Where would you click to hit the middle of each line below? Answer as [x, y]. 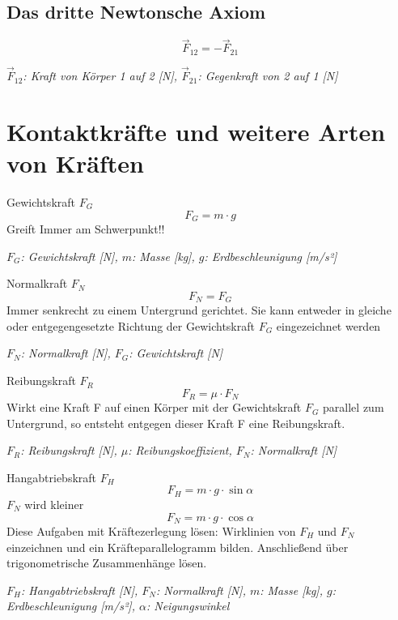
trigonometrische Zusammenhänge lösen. [107, 563]
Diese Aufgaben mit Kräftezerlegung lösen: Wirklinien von [151, 530]
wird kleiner [54, 504]
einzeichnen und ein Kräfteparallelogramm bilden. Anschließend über [178, 547]
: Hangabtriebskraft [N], [79, 590]
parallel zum [354, 407]
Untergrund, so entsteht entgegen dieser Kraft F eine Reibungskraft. [176, 423]
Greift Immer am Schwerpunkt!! [86, 229]
